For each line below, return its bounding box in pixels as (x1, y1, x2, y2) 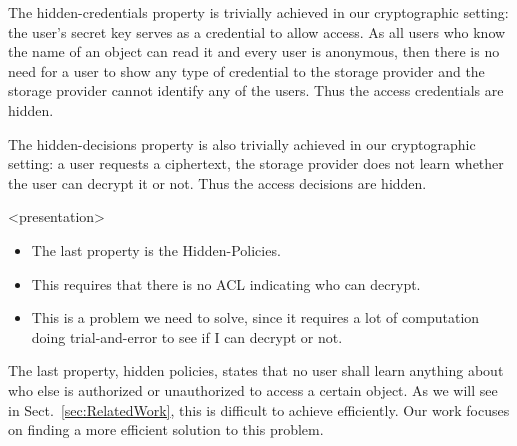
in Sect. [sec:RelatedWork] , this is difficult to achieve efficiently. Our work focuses (8, 399, 510, 420)
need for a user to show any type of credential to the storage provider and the (8, 60, 485, 81)
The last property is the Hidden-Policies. (31, 239, 281, 260)
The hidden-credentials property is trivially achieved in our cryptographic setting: (8, 2, 509, 22)
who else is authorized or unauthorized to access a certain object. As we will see (8, 379, 498, 400)
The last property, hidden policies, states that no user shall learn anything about (8, 360, 504, 381)
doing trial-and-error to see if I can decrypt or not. (31, 326, 343, 347)
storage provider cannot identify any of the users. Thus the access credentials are (8, 80, 504, 101)
